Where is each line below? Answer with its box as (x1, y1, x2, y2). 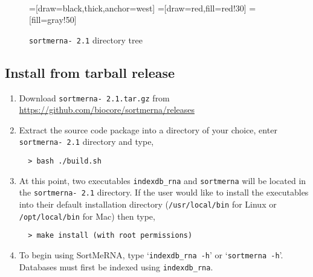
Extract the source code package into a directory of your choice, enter (19, 123, 277, 136)
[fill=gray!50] (29, 13, 77, 26)
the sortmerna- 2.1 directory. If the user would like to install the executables (19, 186, 309, 199)
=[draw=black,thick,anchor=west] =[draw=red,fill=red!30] (29, 1, 247, 14)
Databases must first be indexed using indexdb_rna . (19, 260, 213, 273)
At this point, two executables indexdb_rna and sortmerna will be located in (19, 174, 306, 186)
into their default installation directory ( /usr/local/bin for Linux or (19, 198, 277, 211)
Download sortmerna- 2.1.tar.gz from (19, 91, 170, 104)
